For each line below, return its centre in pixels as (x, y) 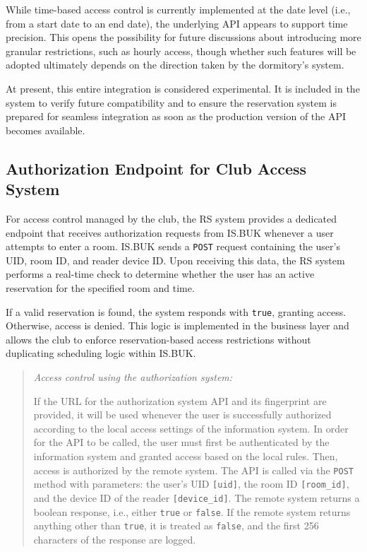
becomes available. (46, 130)
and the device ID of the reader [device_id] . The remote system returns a (197, 497)
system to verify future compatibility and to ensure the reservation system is (171, 102)
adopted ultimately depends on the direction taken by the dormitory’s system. (175, 65)
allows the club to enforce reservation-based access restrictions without (158, 339)
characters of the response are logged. (115, 539)
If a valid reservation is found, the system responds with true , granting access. (176, 311)
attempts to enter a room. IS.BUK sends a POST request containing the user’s (173, 246)
